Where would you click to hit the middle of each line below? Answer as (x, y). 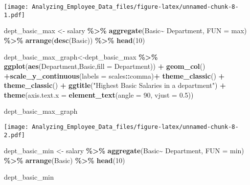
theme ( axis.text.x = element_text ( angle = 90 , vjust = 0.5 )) (99, 94)
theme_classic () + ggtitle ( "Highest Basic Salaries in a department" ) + (115, 85)
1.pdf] (14, 15)
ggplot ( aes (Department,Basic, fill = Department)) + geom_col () (105, 66)
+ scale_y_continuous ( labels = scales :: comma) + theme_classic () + (114, 75)
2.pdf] (14, 135)
